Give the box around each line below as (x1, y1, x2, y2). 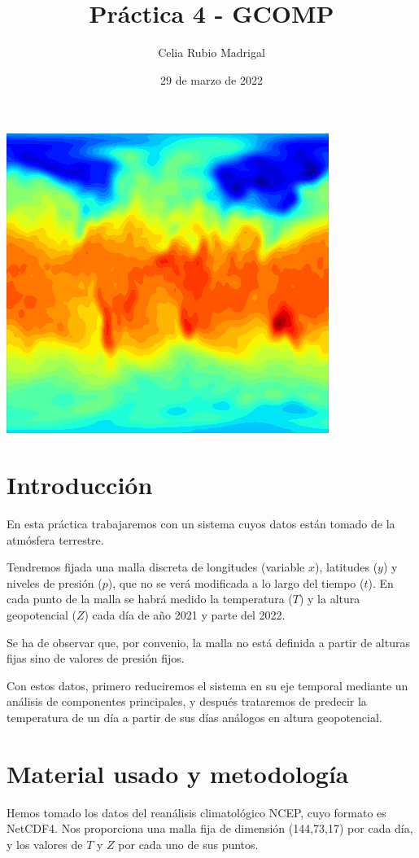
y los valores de (7, 835, 83, 852)
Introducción (7, 468, 153, 501)
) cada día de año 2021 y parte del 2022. (84, 606, 286, 623)
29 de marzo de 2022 (159, 71, 263, 88)
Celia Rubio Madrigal (158, 44, 265, 61)
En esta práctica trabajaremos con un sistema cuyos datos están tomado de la (7, 515, 395, 532)
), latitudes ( (315, 558, 378, 576)
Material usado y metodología (7, 756, 349, 790)
